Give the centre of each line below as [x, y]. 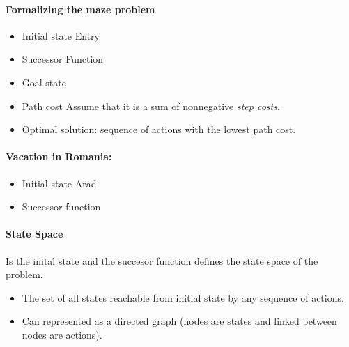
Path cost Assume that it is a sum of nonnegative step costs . [151, 106]
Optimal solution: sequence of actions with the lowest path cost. [159, 129]
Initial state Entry [61, 35]
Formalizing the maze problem [80, 9]
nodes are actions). [62, 334]
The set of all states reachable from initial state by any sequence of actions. [183, 297]
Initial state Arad [59, 183]
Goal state [44, 82]
